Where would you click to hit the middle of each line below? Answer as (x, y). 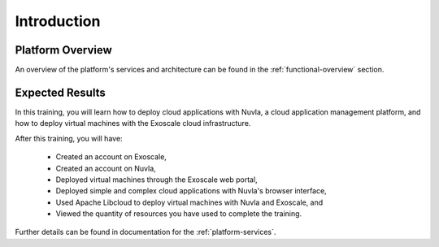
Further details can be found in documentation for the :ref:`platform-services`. (146, 232)
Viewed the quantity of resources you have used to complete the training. (179, 214)
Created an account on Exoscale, (111, 157)
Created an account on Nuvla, (106, 168)
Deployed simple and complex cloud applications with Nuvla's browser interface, (191, 191)
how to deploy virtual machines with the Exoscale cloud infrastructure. (133, 123)
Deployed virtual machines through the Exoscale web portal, (156, 180)
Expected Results (60, 92)
